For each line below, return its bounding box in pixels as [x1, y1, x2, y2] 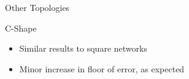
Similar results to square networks [19, 42, 147, 55]
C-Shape [5, 21, 37, 34]
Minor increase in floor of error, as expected [19, 62, 185, 75]
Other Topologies [5, 1, 70, 13]
